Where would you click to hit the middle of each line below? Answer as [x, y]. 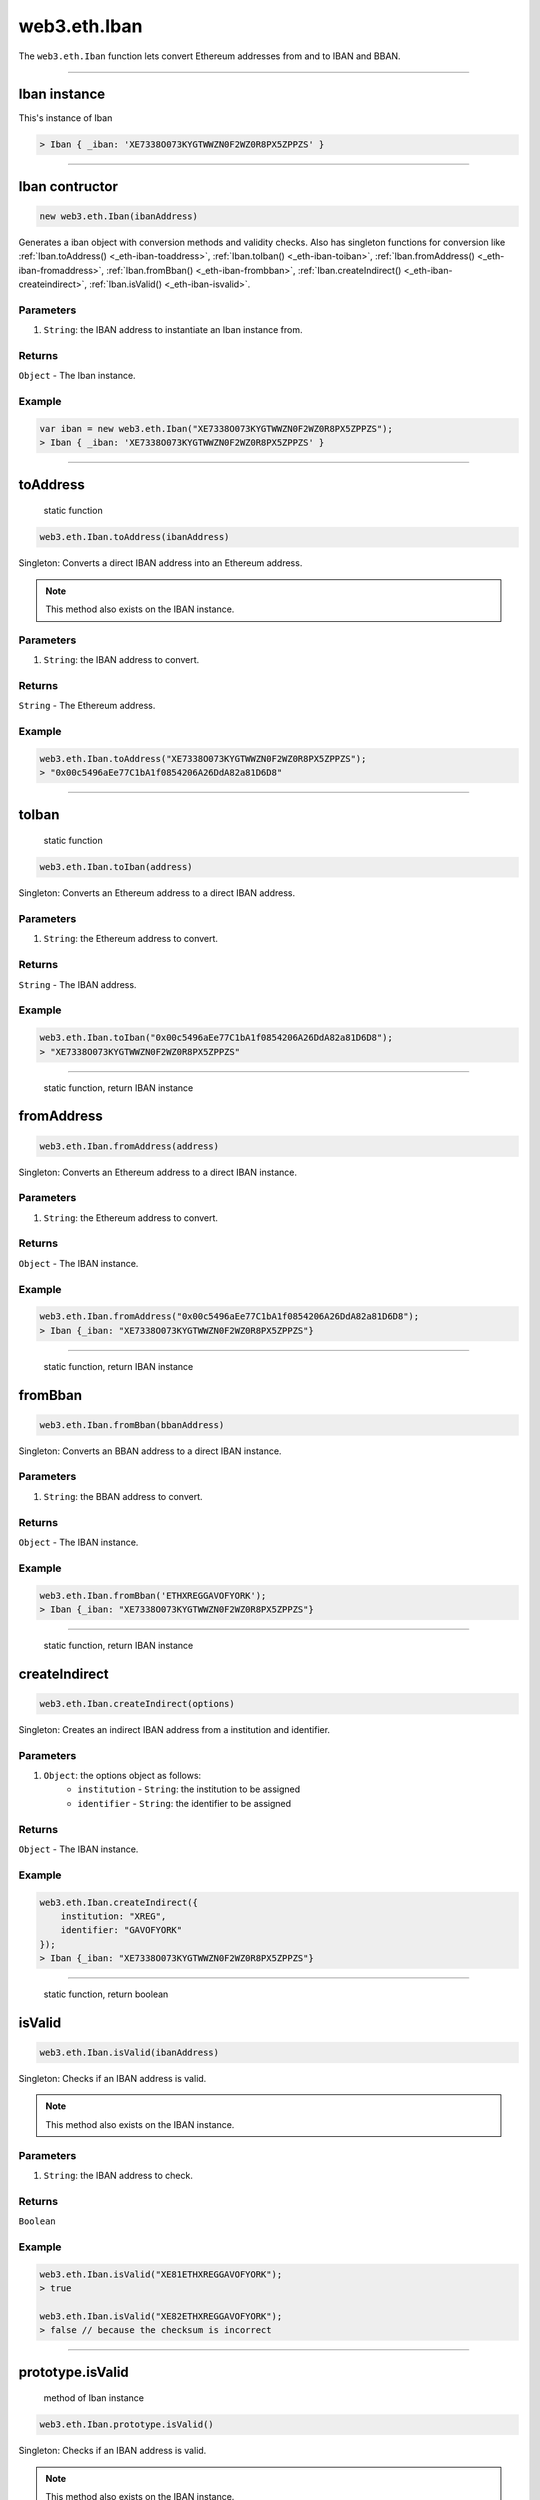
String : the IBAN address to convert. [121, 660]
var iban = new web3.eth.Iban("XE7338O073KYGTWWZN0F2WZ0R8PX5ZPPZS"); [216, 429]
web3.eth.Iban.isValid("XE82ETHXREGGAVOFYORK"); [161, 2316]
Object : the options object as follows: [122, 1776]
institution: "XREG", [113, 1916]
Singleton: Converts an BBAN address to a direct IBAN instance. [150, 1451]
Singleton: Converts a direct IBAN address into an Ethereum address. [160, 563]
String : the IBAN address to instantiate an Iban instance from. [173, 330]
